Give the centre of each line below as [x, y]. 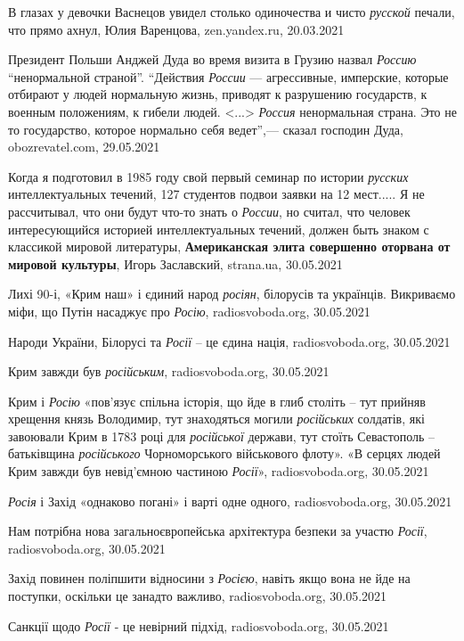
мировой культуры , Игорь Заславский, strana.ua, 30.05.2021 [175, 263]
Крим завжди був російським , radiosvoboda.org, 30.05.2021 [169, 371]
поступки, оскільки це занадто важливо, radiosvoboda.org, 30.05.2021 [198, 596]
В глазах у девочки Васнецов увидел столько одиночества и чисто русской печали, [232, 12]
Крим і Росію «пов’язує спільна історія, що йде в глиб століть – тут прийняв [217, 401]
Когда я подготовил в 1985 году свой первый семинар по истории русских [208, 176]
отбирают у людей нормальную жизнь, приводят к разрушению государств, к [218, 94]
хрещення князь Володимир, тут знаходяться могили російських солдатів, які [216, 419]
